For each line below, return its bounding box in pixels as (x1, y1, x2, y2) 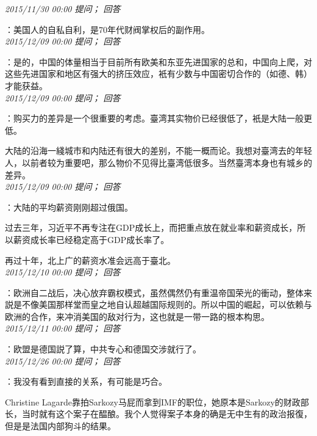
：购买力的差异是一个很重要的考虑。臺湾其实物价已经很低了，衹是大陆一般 (5, 112, 304, 125)
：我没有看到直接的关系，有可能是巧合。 (5, 375, 167, 388)
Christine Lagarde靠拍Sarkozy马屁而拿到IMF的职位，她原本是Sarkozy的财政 (5, 395, 301, 408)
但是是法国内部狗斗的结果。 (5, 420, 116, 432)
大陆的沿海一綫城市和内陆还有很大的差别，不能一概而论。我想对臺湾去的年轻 (5, 144, 312, 157)
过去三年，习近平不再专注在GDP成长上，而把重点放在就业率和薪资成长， (5, 221, 297, 234)
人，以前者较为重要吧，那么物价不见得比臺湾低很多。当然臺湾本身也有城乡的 (5, 156, 312, 169)
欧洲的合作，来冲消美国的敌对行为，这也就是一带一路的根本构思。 (5, 310, 269, 322)
